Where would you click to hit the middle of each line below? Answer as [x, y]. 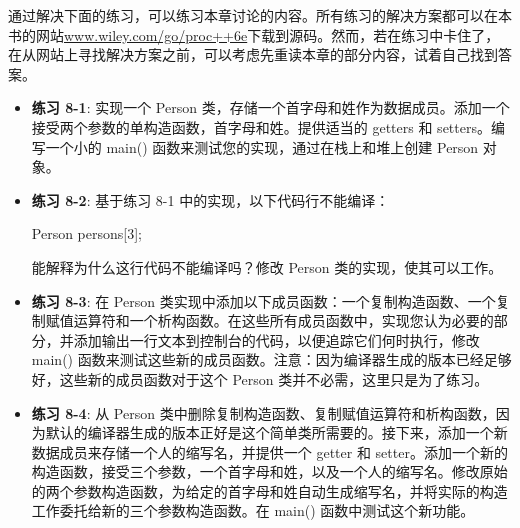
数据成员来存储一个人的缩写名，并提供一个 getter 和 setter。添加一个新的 [269, 451]
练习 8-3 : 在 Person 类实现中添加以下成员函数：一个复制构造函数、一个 [263, 300]
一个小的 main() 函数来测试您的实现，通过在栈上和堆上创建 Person [262, 146]
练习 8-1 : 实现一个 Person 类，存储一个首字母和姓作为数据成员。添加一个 [270, 107]
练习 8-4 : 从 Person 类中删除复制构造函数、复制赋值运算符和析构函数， [263, 412]
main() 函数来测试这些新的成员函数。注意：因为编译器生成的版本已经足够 [271, 359]
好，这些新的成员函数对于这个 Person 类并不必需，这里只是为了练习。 [260, 378]
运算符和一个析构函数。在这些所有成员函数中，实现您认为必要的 [283, 320]
